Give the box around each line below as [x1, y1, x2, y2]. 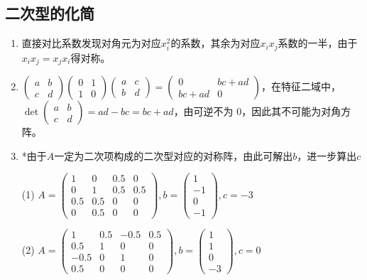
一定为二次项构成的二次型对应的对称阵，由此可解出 [54, 148, 293, 163]
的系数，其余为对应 [170, 36, 261, 50]
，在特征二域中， [261, 79, 341, 94]
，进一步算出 [297, 148, 357, 163]
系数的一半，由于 [278, 36, 358, 50]
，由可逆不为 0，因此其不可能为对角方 [173, 104, 351, 119]
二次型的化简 [5, 2, 94, 24]
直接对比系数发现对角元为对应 [21, 36, 161, 50]
